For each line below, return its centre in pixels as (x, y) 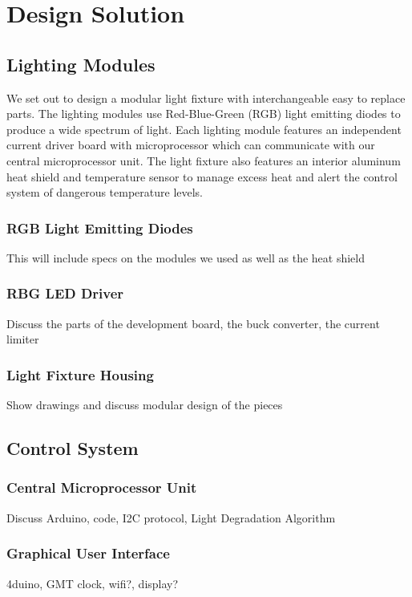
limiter (23, 339)
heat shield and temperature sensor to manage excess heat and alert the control (202, 176)
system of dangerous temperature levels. (105, 192)
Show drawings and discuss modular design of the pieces (145, 405)
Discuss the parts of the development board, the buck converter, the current (193, 323)
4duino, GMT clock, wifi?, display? (93, 583)
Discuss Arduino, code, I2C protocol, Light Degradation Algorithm (171, 517)
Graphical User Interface (88, 553)
